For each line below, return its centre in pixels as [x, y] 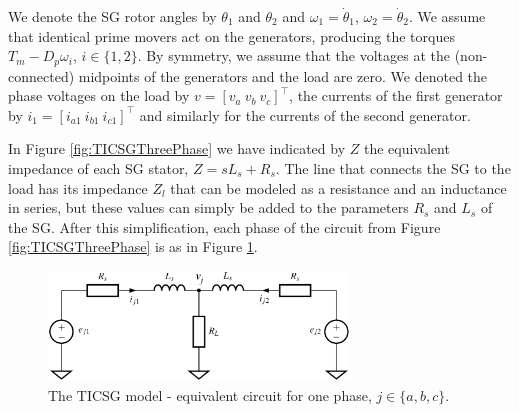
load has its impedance [78, 187]
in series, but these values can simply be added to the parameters [208, 207]
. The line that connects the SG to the [393, 168]
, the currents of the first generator [396, 95]
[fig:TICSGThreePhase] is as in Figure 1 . [133, 246]
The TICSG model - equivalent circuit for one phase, [210, 394]
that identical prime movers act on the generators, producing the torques [231, 35]
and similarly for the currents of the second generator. [305, 114]
